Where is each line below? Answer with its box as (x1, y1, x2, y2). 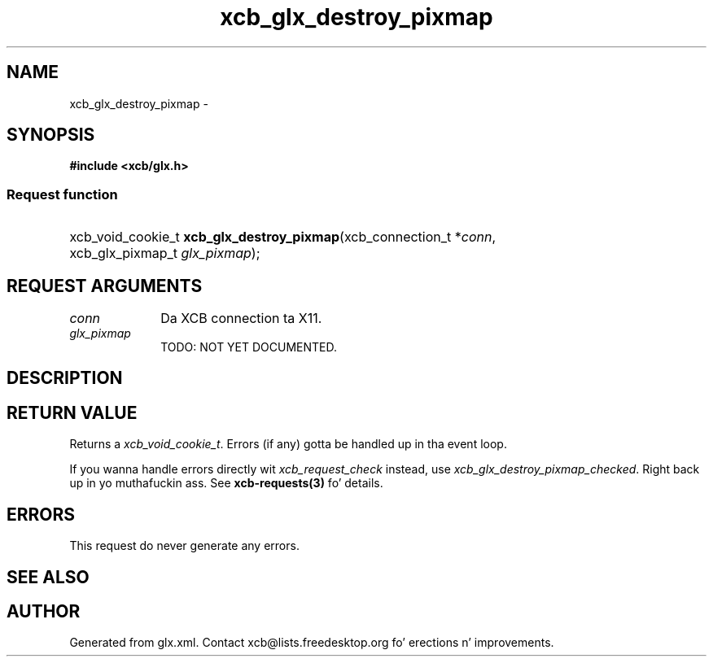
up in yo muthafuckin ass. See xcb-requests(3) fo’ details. (69, 476, 383, 491)
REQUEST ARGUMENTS (7, 275, 203, 296)
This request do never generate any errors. (69, 539, 300, 553)
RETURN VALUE (7, 402, 138, 423)
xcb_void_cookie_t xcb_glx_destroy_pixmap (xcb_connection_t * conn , (69, 229, 496, 246)
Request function (7, 185, 118, 203)
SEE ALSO (7, 566, 90, 587)
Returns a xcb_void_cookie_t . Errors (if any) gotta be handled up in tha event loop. (69, 437, 507, 451)
